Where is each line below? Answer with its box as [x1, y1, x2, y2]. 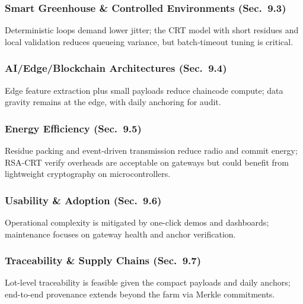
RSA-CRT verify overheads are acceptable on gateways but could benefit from [5, 156, 289, 168]
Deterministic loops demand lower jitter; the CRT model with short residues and [5, 24, 299, 36]
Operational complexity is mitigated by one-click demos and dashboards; [5, 216, 269, 229]
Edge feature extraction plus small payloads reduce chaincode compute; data [5, 84, 283, 96]
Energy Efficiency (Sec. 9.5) [5, 121, 142, 135]
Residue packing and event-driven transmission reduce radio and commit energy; [5, 144, 298, 157]
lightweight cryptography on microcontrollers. [5, 167, 171, 180]
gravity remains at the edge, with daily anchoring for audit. [5, 96, 221, 108]
